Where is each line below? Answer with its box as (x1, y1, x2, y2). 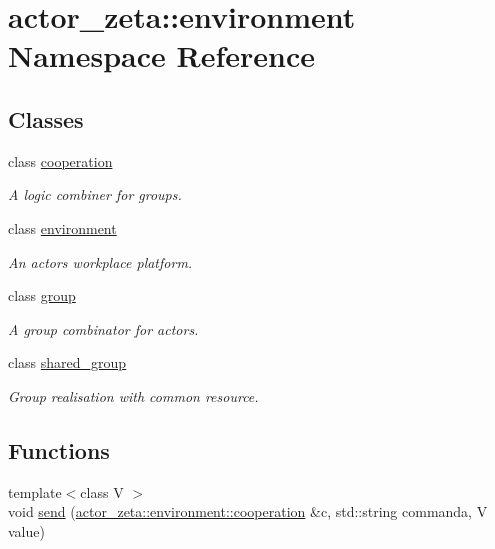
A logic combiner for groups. (8, 184, 182, 205)
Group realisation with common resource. (8, 385, 259, 406)
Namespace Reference (8, 35, 315, 76)
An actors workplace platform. (8, 251, 193, 272)
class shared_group (8, 352, 127, 373)
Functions (8, 434, 110, 465)
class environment (8, 217, 117, 238)
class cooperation (8, 150, 113, 171)
